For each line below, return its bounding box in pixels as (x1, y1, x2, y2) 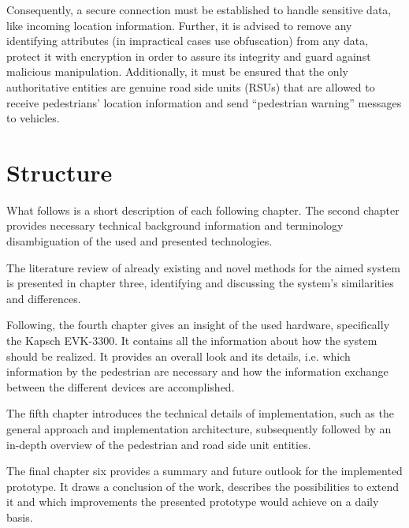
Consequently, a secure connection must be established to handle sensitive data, (6, 2, 392, 17)
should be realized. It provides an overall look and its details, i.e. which (6, 347, 351, 364)
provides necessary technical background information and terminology (6, 217, 344, 234)
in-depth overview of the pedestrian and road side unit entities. (6, 436, 311, 452)
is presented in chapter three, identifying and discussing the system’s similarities (6, 275, 394, 291)
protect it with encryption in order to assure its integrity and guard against (6, 47, 371, 64)
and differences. (6, 290, 81, 306)
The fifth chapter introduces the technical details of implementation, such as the (6, 405, 394, 421)
